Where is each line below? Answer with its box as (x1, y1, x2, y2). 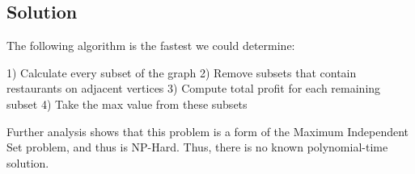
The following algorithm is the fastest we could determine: (6, 37, 295, 54)
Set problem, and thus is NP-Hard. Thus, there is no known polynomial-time (6, 139, 388, 155)
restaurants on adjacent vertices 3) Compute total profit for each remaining (6, 80, 381, 97)
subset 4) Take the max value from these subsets (6, 95, 248, 112)
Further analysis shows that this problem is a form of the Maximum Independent (6, 122, 409, 139)
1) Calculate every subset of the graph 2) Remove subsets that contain (6, 64, 357, 81)
